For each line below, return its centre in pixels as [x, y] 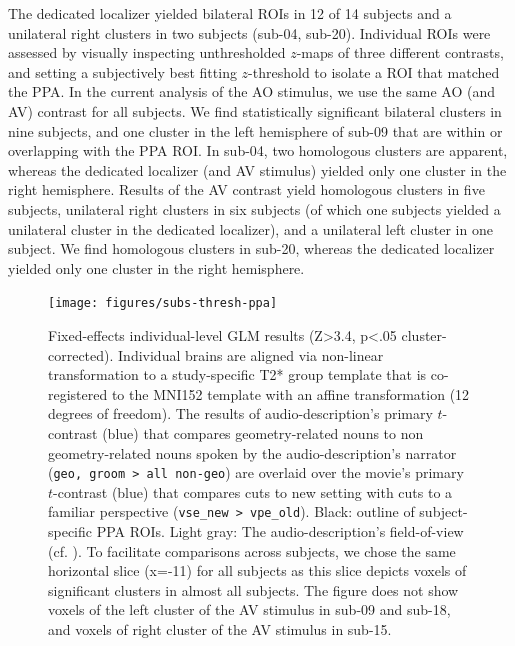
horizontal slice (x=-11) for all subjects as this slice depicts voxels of [257, 570]
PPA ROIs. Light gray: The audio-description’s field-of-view [280, 531]
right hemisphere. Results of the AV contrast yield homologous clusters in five [246, 189]
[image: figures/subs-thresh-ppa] [163, 303]
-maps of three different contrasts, [400, 52]
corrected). [81, 354]
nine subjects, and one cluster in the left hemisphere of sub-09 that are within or [255, 130]
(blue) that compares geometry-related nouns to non [263, 432]
